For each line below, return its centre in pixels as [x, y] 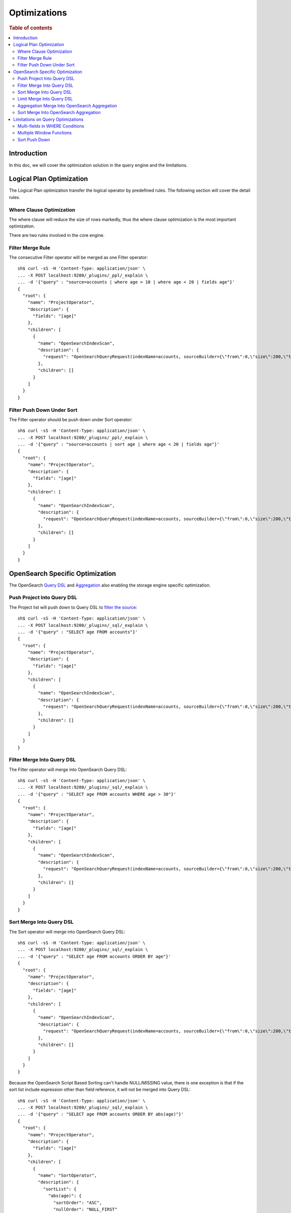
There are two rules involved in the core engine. [57, 235]
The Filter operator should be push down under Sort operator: [71, 419]
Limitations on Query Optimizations [48, 119]
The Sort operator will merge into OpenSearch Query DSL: [67, 932]
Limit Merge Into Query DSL [45, 99]
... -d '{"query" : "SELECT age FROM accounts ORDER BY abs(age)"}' [101, 1114]
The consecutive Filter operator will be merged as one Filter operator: [78, 257]
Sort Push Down [34, 139]
